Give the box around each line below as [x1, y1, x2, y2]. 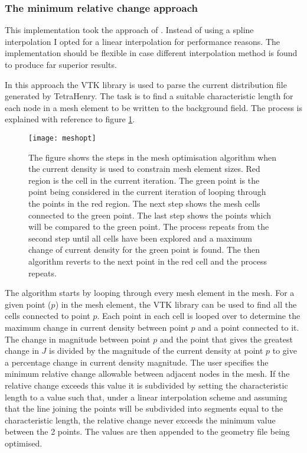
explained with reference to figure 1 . [5, 113, 135, 125]
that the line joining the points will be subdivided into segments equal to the [5, 402, 283, 415]
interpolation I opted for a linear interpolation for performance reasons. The [5, 35, 280, 47]
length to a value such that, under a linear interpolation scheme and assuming [5, 390, 288, 403]
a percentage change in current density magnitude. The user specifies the [5, 356, 269, 368]
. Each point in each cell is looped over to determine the [97, 309, 301, 322]
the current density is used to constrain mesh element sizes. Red [28, 162, 260, 175]
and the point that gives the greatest [159, 333, 293, 345]
